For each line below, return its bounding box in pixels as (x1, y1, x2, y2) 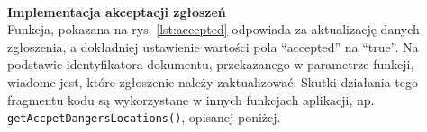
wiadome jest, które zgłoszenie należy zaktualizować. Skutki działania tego (7, 72, 419, 91)
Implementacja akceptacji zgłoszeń (7, 2, 226, 21)
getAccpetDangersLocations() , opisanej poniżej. (7, 108, 281, 127)
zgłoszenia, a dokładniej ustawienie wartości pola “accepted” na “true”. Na (7, 37, 419, 56)
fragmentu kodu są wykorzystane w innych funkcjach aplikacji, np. (7, 90, 375, 109)
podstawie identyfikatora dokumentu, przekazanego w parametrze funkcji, (7, 55, 414, 74)
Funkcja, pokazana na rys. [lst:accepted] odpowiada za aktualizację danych (7, 20, 420, 39)
